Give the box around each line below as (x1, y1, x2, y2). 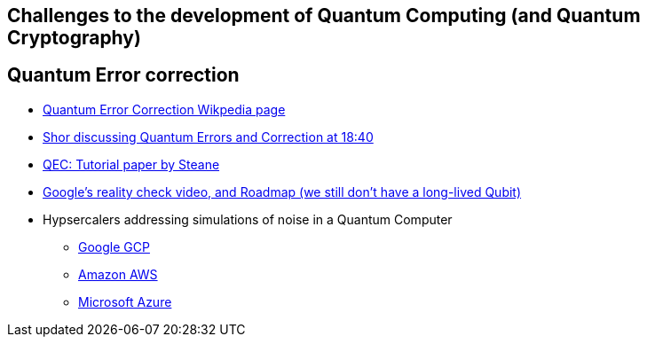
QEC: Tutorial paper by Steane (43, 156, 220, 172)
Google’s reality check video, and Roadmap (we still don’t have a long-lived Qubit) (43, 184, 522, 199)
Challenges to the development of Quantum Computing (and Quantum (7, 4, 641, 27)
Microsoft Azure (78, 293, 172, 309)
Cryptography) (7, 27, 141, 49)
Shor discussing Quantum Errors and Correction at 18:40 (43, 129, 374, 145)
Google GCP (78, 238, 150, 254)
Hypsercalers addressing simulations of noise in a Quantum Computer (43, 211, 453, 227)
